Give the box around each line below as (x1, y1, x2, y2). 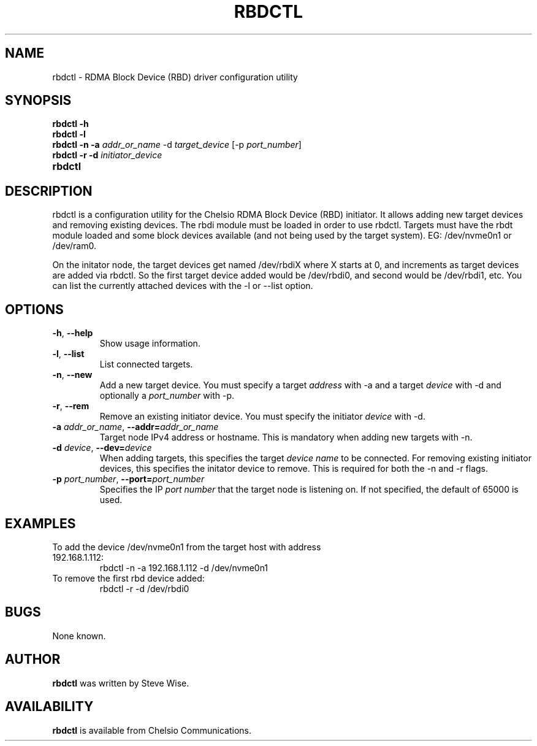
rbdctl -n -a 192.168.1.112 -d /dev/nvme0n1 (99, 562, 268, 573)
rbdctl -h (52, 118, 89, 129)
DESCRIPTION (5, 183, 93, 199)
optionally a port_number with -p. (99, 390, 235, 401)
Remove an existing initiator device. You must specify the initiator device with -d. (99, 411, 425, 422)
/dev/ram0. (52, 240, 96, 252)
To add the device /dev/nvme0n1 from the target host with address (52, 541, 321, 552)
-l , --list (52, 348, 85, 360)
